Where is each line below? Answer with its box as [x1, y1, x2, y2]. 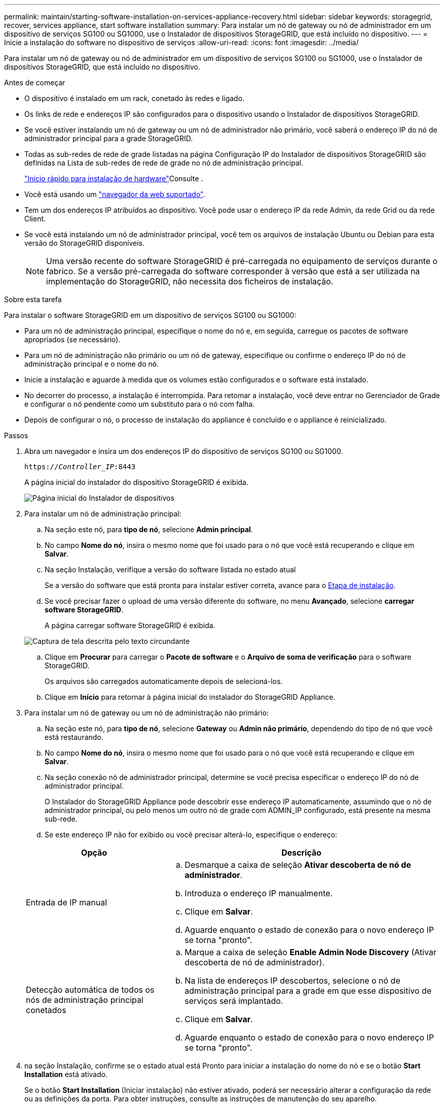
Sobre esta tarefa [4, 295, 62, 304]
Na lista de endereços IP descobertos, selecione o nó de [184, 975, 400, 986]
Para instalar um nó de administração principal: [24, 509, 181, 518]
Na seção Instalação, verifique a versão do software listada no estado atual [45, 565, 296, 574]
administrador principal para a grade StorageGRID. [24, 134, 193, 143]
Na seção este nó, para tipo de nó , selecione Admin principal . [45, 525, 253, 534]
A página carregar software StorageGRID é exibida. [45, 621, 215, 630]
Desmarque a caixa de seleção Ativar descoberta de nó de [184, 860, 411, 870]
